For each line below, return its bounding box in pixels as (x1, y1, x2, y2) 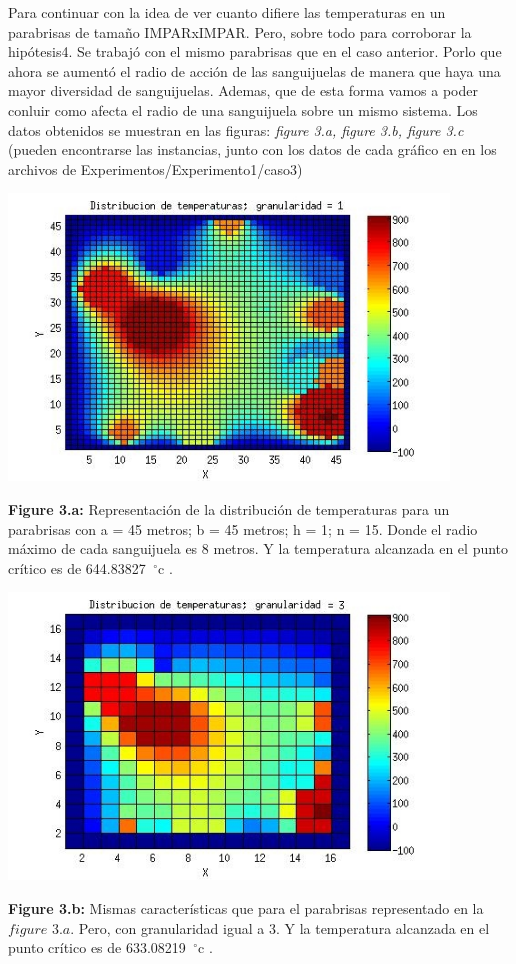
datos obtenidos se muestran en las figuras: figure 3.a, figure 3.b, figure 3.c (8, 119, 464, 140)
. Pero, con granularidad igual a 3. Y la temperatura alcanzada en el (70, 917, 490, 938)
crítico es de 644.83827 (8, 557, 146, 578)
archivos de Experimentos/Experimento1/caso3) (8, 158, 303, 179)
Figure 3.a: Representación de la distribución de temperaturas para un (8, 498, 450, 519)
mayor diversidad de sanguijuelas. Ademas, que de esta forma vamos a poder (8, 80, 478, 101)
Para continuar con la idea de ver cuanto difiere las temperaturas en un (8, 2, 446, 22)
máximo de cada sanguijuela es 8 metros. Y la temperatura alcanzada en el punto (8, 538, 509, 559)
